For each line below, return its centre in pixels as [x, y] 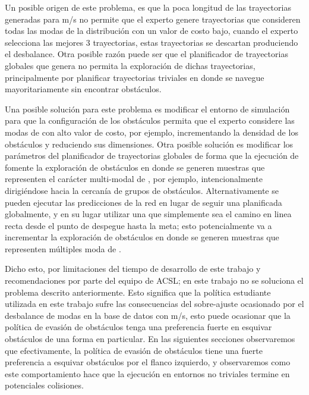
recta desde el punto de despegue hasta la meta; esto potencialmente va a [138, 225]
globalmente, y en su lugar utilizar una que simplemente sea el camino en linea [148, 214]
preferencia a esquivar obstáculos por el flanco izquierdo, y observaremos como [148, 362]
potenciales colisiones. [44, 385]
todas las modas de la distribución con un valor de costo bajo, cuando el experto [152, 31]
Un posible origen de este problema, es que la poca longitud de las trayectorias [148, 7]
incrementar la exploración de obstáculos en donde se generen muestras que [142, 237]
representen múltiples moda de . [63, 248]
